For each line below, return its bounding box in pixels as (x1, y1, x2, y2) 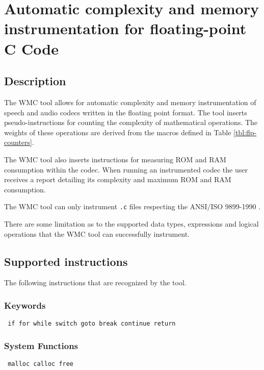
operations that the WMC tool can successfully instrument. (4, 228, 190, 239)
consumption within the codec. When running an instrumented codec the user (4, 164, 248, 175)
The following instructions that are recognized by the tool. (4, 277, 187, 288)
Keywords (4, 299, 46, 311)
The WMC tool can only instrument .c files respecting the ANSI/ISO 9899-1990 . (4, 201, 261, 212)
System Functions (4, 339, 78, 352)
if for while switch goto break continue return (8, 320, 176, 328)
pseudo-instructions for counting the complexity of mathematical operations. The (4, 117, 258, 128)
